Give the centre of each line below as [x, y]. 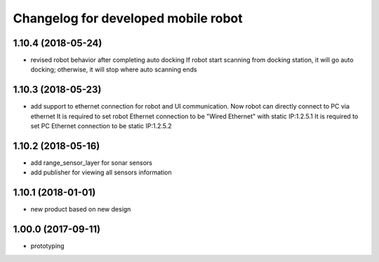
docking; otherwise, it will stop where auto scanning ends [114, 69]
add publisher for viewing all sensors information [101, 172]
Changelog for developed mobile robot [128, 18]
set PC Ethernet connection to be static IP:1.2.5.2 [101, 126]
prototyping [47, 246]
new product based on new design [81, 209]
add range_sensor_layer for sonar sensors [91, 163]
